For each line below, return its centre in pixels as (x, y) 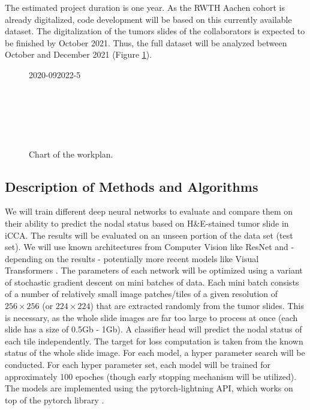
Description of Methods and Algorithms (132, 186)
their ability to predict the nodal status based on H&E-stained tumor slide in (147, 223)
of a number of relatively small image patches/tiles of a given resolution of (142, 294)
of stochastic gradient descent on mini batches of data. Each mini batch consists (152, 282)
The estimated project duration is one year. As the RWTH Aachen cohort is (145, 7)
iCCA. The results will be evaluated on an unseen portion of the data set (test (149, 235)
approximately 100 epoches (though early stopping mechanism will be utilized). (151, 376)
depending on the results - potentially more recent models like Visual (132, 258)
